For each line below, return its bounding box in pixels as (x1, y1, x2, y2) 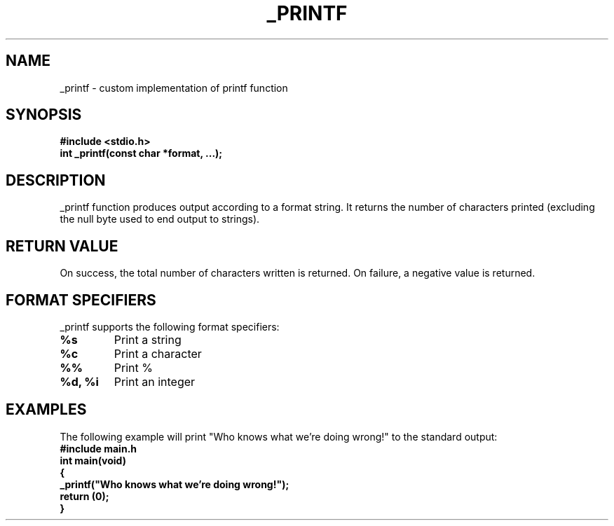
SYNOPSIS (6, 106, 82, 124)
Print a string (114, 332, 182, 347)
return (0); (60, 490, 109, 502)
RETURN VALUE (6, 237, 118, 255)
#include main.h (60, 442, 137, 455)
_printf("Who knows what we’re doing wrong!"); (60, 478, 289, 490)
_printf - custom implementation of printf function (60, 81, 288, 94)
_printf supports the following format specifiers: (60, 320, 280, 333)
